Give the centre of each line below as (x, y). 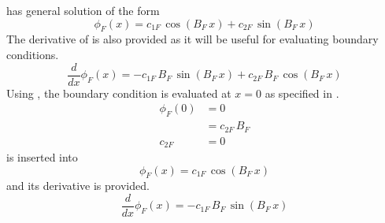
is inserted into (42, 157)
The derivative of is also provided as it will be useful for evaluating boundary (192, 39)
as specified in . (302, 93)
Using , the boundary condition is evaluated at (119, 93)
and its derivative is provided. (78, 186)
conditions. (33, 54)
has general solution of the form (83, 10)
